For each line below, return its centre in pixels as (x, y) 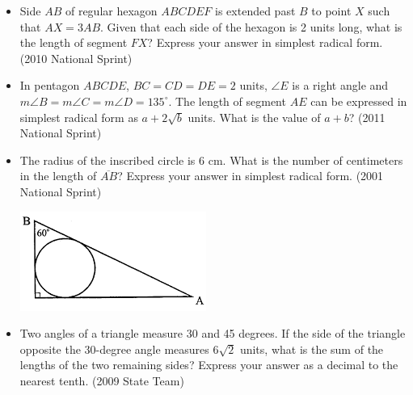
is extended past (255, 11)
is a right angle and (340, 85)
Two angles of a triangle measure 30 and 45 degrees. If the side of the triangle (213, 333)
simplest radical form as (79, 117)
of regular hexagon (111, 11)
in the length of (58, 176)
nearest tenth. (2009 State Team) (102, 380)
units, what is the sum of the (312, 349)
